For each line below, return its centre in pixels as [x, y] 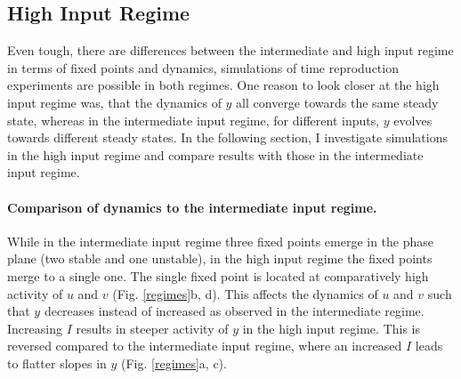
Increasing [35, 328]
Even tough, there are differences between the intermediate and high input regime [230, 50]
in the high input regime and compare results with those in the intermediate [215, 154]
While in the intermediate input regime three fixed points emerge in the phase [221, 241]
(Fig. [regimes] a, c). [174, 363]
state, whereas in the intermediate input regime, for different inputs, [194, 120]
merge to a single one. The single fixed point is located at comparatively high [218, 275]
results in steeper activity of [152, 328]
